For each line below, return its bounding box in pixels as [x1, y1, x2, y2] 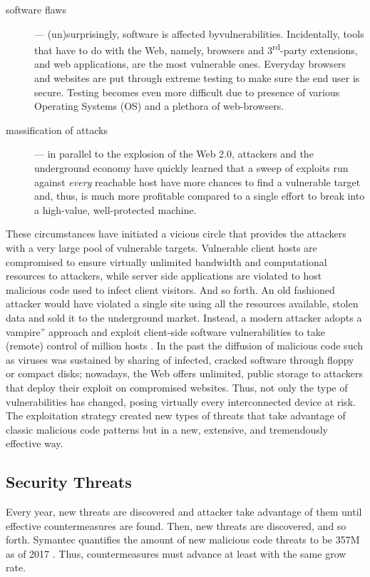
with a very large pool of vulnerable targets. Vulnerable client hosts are [6, 240, 317, 255]
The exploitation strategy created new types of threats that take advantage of [6, 408, 346, 423]
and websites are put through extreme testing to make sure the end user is [34, 71, 360, 86]
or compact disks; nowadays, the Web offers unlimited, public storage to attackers [6, 366, 364, 381]
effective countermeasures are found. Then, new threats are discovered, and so [6, 518, 346, 533]
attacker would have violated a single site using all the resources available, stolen [6, 296, 359, 311]
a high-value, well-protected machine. [34, 202, 197, 217]
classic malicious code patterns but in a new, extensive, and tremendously [6, 422, 329, 436]
